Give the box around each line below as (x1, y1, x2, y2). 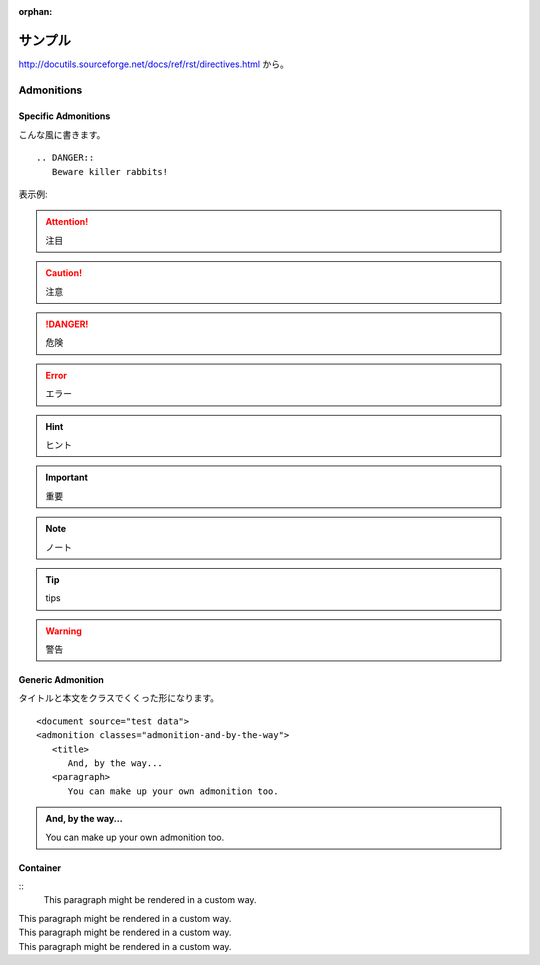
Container (18, 861, 62, 874)
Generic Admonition (18, 674, 105, 686)
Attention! (45, 216, 89, 228)
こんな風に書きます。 (18, 128, 106, 140)
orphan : (18, 6, 53, 17)
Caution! (45, 267, 83, 279)
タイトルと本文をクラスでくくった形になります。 (18, 692, 220, 704)
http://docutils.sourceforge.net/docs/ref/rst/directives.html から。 (18, 58, 289, 70)
